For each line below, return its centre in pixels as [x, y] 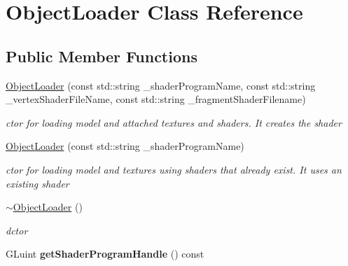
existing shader [37, 183]
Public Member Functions [102, 56]
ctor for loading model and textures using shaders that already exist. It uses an [174, 169]
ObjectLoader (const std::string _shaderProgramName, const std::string [161, 85]
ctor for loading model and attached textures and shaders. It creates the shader [174, 122]
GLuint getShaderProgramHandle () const [105, 254]
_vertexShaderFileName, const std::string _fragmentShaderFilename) [156, 99]
